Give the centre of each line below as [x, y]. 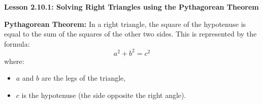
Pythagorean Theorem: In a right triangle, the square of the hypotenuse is [125, 24]
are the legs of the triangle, [84, 78]
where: [14, 61]
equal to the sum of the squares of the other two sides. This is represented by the [130, 34]
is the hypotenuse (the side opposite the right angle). [104, 95]
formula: [17, 43]
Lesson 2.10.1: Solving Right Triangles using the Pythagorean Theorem [131, 7]
